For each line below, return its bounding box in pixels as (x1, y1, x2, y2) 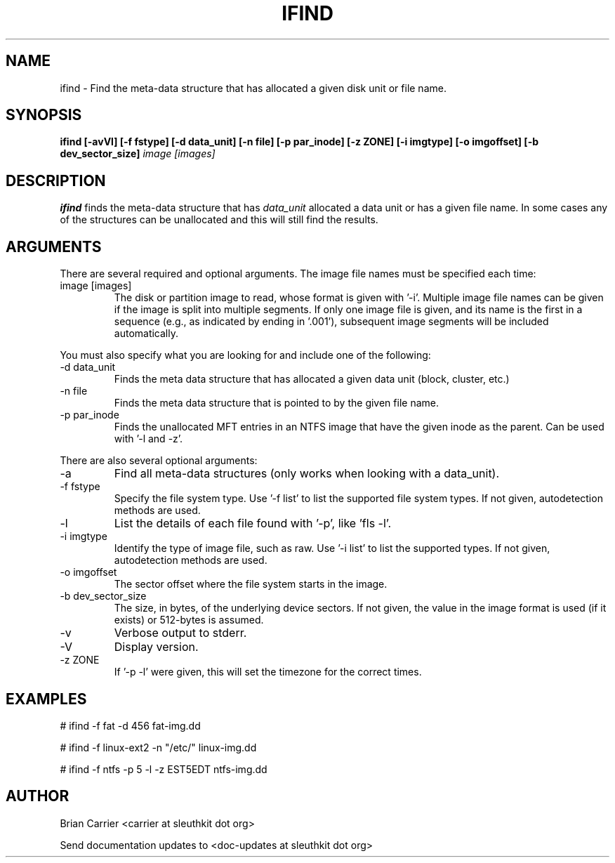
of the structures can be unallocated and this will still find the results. (60, 213, 378, 226)
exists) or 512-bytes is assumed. (114, 614, 264, 626)
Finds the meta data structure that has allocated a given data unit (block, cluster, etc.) (114, 373, 510, 386)
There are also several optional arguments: (60, 454, 258, 467)
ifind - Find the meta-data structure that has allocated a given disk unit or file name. (60, 81, 447, 94)
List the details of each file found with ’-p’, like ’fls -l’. (114, 516, 392, 531)
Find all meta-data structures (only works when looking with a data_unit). (114, 466, 500, 481)
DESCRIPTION (6, 171, 106, 190)
